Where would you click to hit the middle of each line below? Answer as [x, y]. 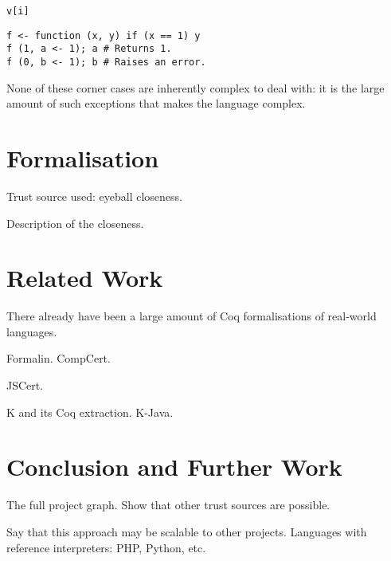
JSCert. [25, 385]
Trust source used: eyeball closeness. [95, 196]
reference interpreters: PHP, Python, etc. [106, 547]
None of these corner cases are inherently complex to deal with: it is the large [195, 87]
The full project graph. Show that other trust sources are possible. [168, 505]
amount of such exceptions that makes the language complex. [156, 103]
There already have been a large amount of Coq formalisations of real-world [192, 316]
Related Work [85, 278]
